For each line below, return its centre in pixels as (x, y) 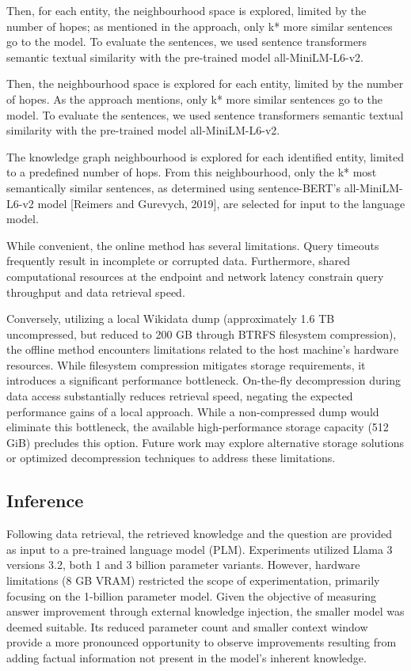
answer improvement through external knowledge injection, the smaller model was (205, 611)
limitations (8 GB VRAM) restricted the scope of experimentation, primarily (193, 580)
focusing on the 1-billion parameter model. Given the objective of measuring (192, 595)
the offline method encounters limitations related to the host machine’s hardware (203, 349)
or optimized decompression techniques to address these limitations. (171, 458)
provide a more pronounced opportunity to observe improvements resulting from (202, 642)
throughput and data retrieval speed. (96, 292)
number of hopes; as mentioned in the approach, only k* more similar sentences (200, 26)
